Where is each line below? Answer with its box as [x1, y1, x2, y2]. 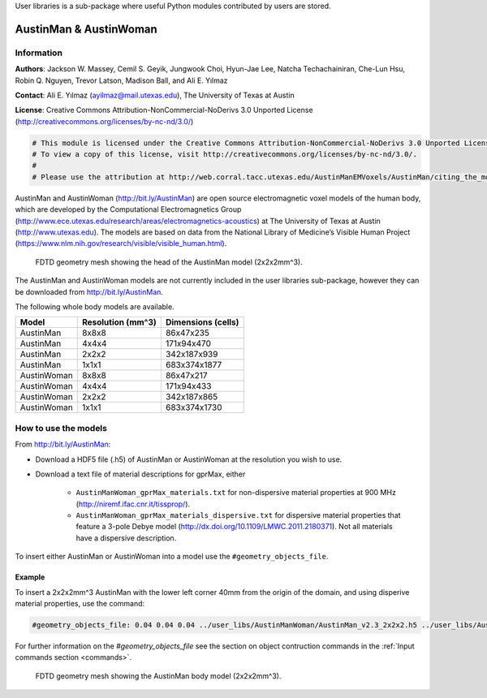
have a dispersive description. [75, 532, 177, 543]
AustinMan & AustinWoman [15, 22, 157, 36]
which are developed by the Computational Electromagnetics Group [15, 205, 242, 214]
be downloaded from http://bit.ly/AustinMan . [15, 287, 164, 296]
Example [15, 572, 45, 582]
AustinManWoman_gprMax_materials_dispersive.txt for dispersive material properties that [75, 511, 401, 520]
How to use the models [15, 422, 107, 433]
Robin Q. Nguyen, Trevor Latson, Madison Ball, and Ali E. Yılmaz [15, 75, 228, 85]
